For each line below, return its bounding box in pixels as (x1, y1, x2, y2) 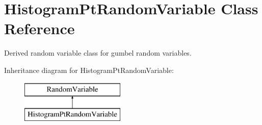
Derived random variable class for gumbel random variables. (4, 47, 192, 58)
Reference (4, 18, 75, 39)
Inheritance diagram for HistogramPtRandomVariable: (4, 64, 174, 75)
